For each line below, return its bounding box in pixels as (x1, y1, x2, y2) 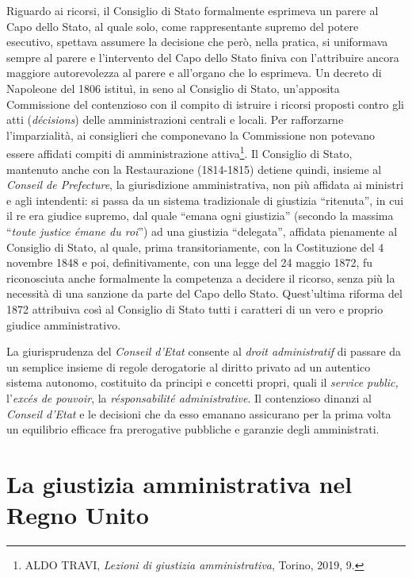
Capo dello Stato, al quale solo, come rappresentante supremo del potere (6, 17, 359, 34)
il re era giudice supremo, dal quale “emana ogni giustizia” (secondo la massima (6, 207, 394, 224)
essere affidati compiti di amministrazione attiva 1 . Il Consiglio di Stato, (6, 143, 353, 161)
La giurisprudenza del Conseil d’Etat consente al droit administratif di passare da (6, 343, 402, 360)
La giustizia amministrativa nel (6, 467, 353, 499)
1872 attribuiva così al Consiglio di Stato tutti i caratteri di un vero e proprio (6, 300, 383, 317)
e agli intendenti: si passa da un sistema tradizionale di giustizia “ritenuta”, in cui (6, 191, 404, 208)
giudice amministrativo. (6, 316, 121, 333)
